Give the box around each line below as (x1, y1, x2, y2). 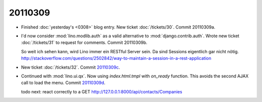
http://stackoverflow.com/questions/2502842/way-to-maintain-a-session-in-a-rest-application (21, 56, 212, 61)
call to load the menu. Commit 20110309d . (21, 80, 106, 86)
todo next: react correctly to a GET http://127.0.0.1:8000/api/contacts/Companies (21, 88, 182, 94)
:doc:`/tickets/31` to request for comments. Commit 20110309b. (21, 40, 147, 45)
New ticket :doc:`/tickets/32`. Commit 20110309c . (21, 64, 120, 70)
